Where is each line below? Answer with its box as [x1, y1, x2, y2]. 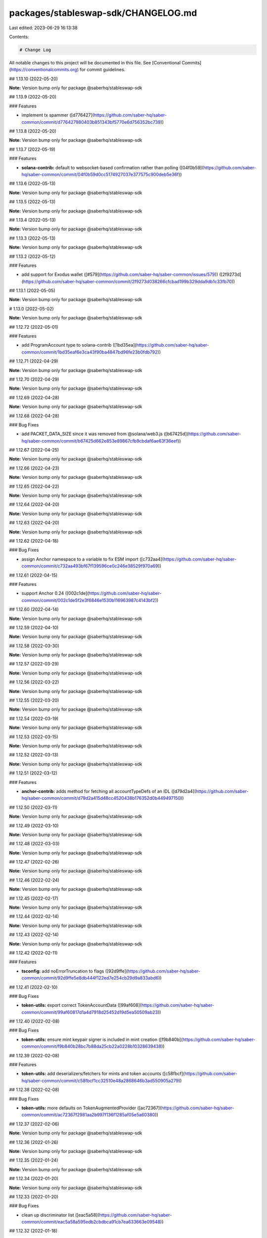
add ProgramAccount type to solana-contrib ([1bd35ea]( [21, 342, 137, 348]
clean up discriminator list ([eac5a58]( [21, 1212, 99, 1218]
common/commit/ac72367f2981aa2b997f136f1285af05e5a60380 [21, 1112, 155, 1118]
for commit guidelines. [80, 67, 126, 73]
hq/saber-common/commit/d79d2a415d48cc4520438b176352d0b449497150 [21, 795, 181, 801]
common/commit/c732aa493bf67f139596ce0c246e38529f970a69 [21, 563, 158, 569]
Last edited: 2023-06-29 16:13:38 [9, 25, 78, 31]
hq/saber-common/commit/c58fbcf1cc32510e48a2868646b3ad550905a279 [21, 1078, 179, 1083]
